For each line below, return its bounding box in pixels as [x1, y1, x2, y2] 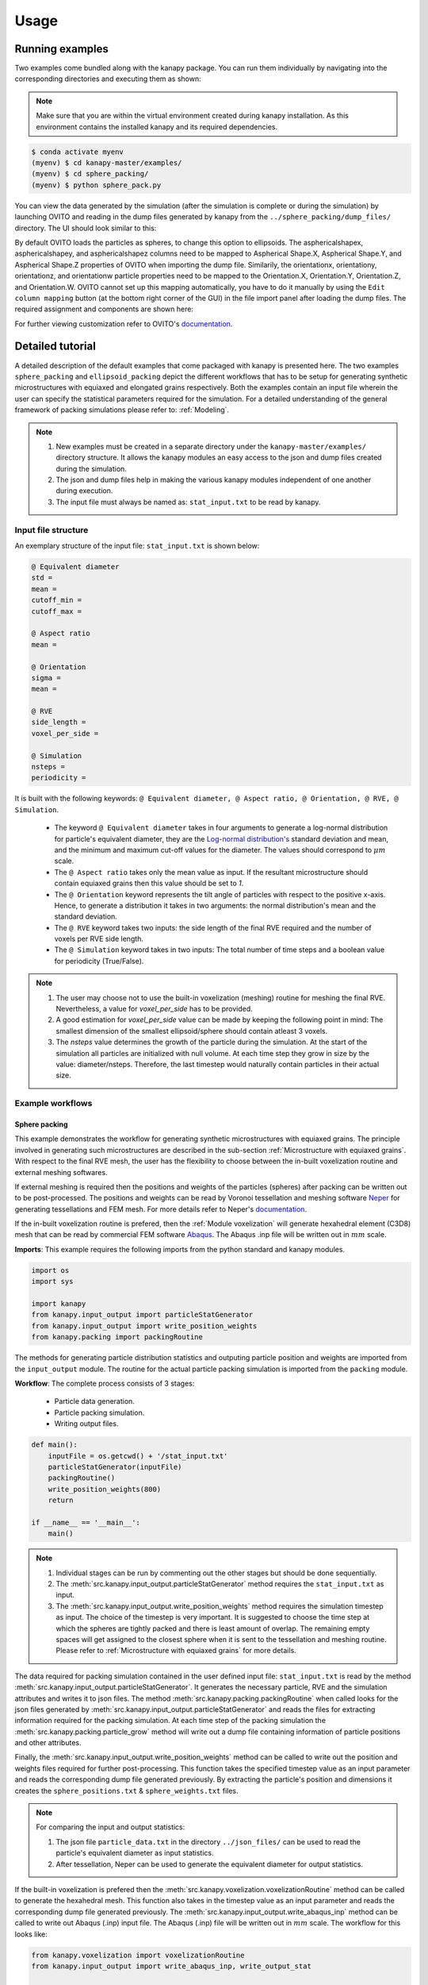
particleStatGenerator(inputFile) [48, 1462, 182, 1471]
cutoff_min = [31, 595, 82, 605]
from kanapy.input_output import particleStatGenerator [31, 1310, 254, 1320]
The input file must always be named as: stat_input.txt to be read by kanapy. [55, 497, 321, 507]
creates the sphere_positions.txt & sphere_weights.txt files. [14, 1786, 239, 1795]
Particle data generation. [54, 1397, 135, 1406]
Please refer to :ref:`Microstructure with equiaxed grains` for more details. [55, 1646, 296, 1655]
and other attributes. [14, 1738, 82, 1748]
